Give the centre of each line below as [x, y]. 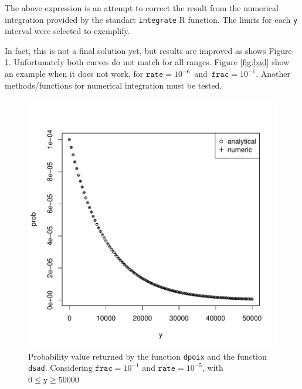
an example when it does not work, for [74, 74]
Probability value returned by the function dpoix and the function [147, 356]
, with [213, 368]
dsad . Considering [60, 368]
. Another [273, 74]
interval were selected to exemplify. [67, 31]
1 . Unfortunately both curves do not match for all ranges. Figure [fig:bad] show [147, 62]
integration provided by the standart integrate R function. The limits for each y [151, 19]
